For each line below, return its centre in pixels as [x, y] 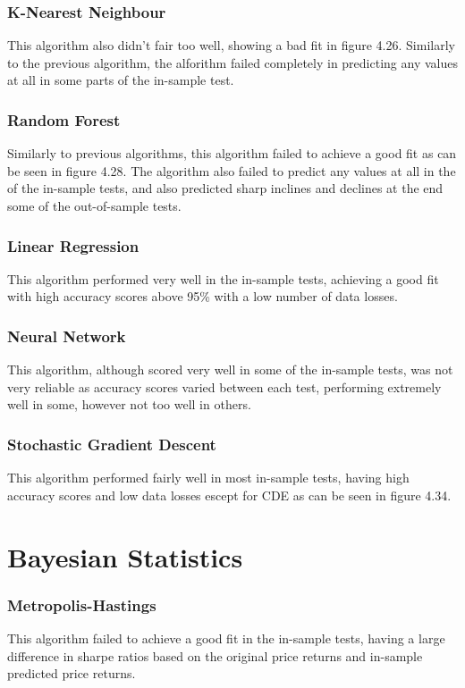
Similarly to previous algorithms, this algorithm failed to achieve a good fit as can [232, 153]
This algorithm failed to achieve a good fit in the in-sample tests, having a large [226, 638]
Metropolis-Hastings [82, 604]
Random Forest [64, 119]
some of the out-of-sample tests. [94, 206]
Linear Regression [73, 245]
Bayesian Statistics [125, 556]
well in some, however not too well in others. [129, 404]
